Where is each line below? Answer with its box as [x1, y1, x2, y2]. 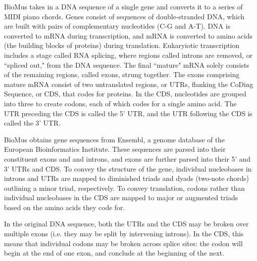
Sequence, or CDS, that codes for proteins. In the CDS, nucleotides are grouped [4, 88, 247, 99]
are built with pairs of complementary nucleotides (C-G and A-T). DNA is [4, 21, 231, 31]
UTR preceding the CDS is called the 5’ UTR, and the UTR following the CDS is [4, 108, 253, 118]
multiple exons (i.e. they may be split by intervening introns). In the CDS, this [4, 228, 244, 239]
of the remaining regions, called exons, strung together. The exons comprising [4, 69, 240, 80]
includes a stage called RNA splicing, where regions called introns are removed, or [4, 49, 253, 60]
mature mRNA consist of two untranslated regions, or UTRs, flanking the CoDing [4, 79, 254, 89]
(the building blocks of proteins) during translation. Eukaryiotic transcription [4, 40, 240, 50]
